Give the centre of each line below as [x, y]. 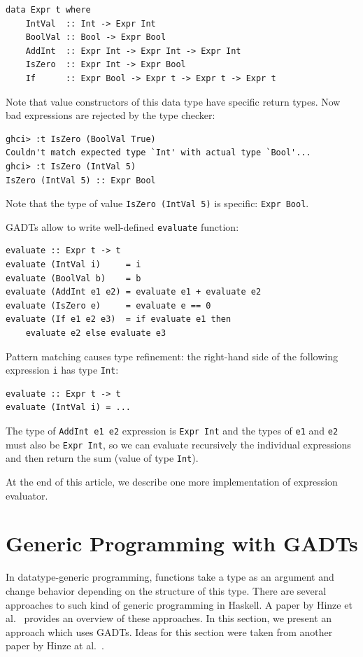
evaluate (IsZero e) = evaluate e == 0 [108, 305]
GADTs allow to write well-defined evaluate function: [122, 226]
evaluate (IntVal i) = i [73, 265]
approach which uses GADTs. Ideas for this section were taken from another [169, 631]
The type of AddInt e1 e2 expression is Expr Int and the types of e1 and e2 [172, 431]
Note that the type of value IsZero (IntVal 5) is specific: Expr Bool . [157, 203]
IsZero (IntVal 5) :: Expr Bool [81, 180]
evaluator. [27, 495]
